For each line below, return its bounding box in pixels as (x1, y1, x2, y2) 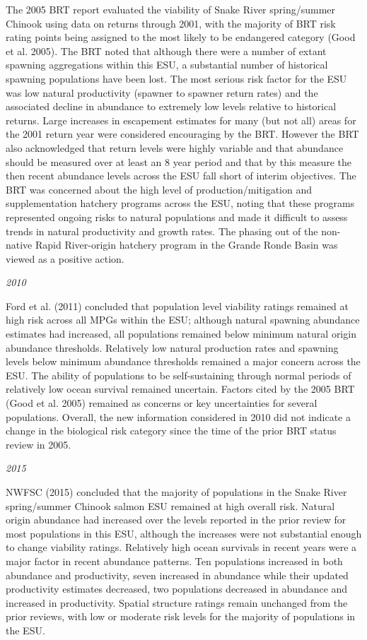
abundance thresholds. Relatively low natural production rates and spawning (6, 340, 339, 355)
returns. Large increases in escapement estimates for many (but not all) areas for (6, 112, 356, 127)
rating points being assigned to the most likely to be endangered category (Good (6, 30, 356, 45)
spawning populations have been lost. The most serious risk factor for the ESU (6, 71, 347, 85)
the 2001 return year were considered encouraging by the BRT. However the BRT (6, 126, 359, 141)
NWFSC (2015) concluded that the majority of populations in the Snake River (6, 485, 347, 499)
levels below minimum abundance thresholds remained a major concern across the (6, 354, 361, 369)
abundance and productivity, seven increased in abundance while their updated (6, 567, 349, 582)
